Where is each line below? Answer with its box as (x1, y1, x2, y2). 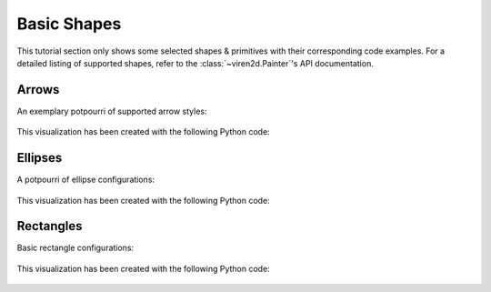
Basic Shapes (16, 14, 122, 34)
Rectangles (16, 218, 83, 234)
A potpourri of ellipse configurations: (16, 174, 155, 186)
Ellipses (16, 150, 63, 166)
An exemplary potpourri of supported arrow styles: (16, 106, 208, 116)
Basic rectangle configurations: (16, 242, 135, 254)
